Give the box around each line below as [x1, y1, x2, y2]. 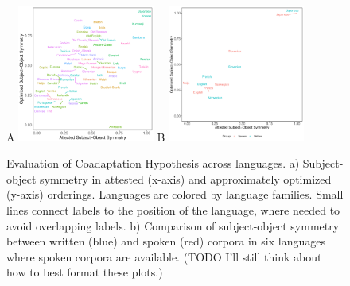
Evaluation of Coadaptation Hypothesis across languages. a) [6, 155, 300, 172]
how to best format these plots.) [6, 264, 163, 280]
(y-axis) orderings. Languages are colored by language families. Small [6, 186, 344, 203]
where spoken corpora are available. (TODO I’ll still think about [6, 248, 322, 265]
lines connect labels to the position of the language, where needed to [6, 201, 340, 218]
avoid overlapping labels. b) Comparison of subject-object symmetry [6, 217, 340, 234]
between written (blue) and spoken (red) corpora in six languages [6, 233, 325, 249]
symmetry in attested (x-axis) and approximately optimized [39, 170, 332, 187]
